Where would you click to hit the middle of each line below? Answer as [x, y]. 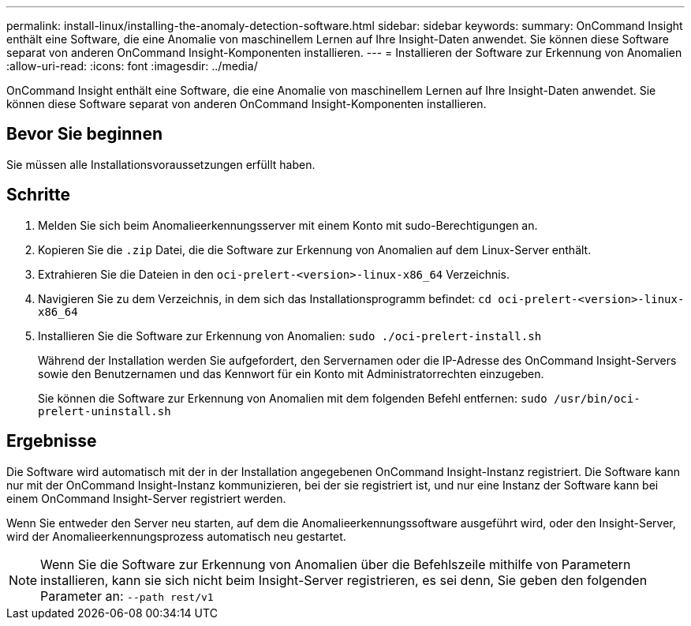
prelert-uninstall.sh [105, 411]
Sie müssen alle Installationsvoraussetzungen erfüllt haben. [161, 164]
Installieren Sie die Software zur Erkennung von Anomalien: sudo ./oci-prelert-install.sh [290, 335]
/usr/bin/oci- [597, 398]
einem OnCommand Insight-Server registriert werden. [146, 498]
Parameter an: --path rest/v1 [127, 596]
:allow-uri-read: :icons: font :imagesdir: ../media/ [132, 66]
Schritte [38, 195]
